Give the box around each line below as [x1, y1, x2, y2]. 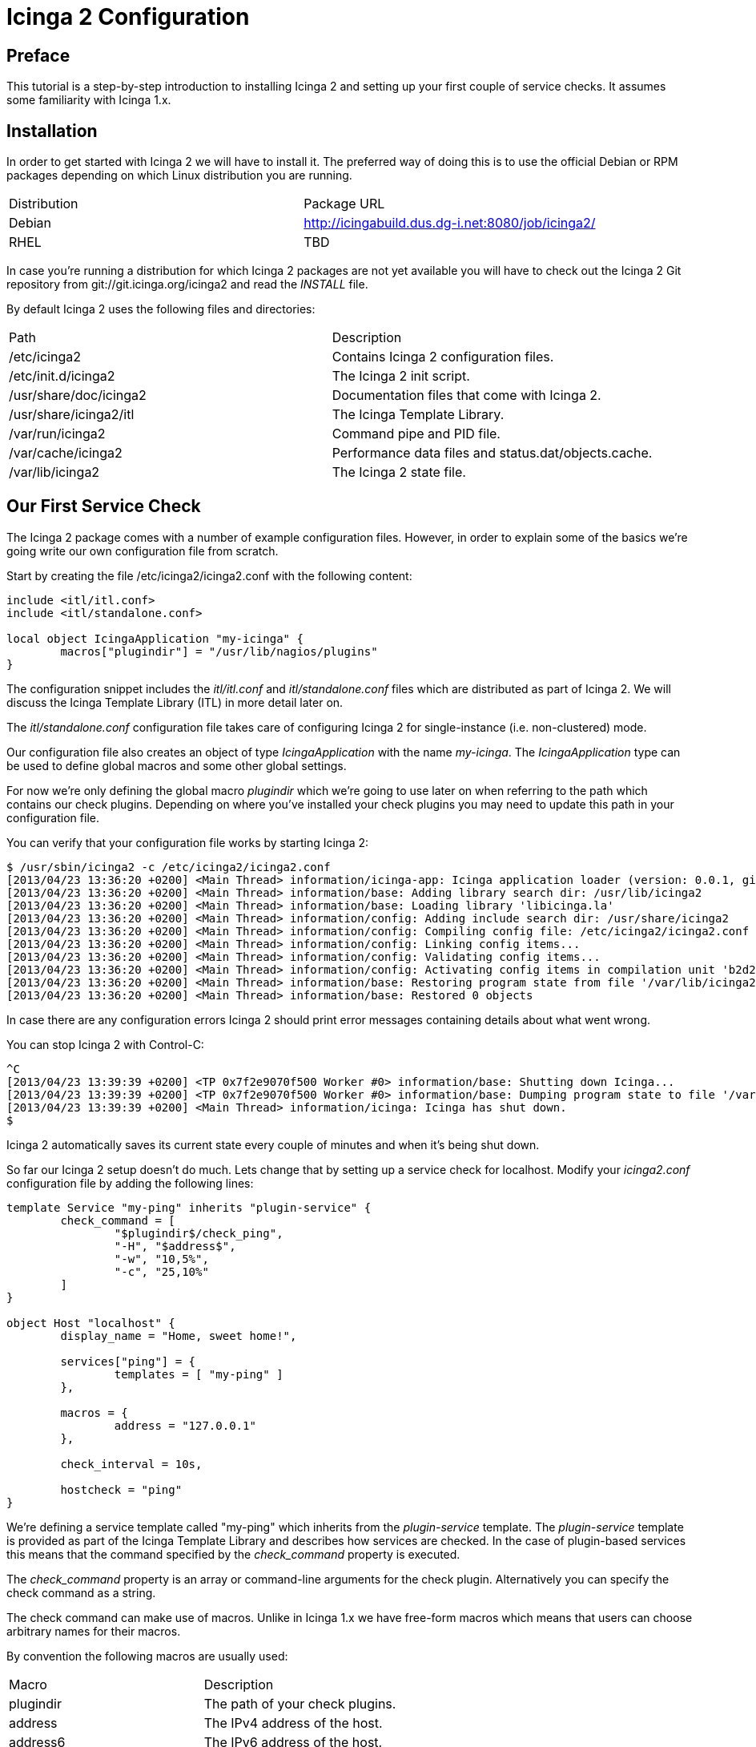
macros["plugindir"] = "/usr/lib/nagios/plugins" [60, 644, 378, 658]
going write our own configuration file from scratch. [6, 543, 279, 558]
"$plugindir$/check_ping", [114, 1226, 283, 1240]
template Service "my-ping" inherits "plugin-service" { [6, 1200, 372, 1214]
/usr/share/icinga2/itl [9, 406, 135, 423]
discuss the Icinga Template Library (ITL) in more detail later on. [6, 695, 344, 709]
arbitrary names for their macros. [6, 1624, 181, 1638]
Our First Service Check [6, 496, 201, 517]
